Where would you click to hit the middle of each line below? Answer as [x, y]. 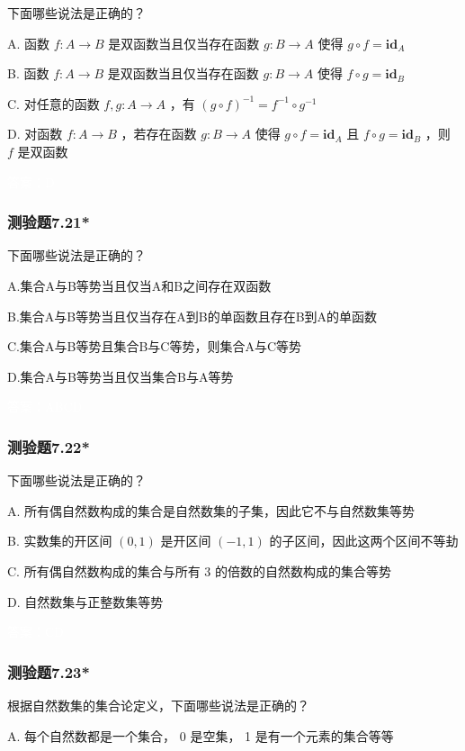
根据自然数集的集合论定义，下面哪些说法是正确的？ [158, 705]
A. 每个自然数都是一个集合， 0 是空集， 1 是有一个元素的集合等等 [201, 735]
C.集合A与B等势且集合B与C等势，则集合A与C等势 [155, 346]
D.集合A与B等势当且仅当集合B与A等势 [121, 376]
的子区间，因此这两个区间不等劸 [364, 541]
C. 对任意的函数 [54, 103]
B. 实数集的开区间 [60, 541]
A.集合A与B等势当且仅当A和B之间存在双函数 [139, 285]
